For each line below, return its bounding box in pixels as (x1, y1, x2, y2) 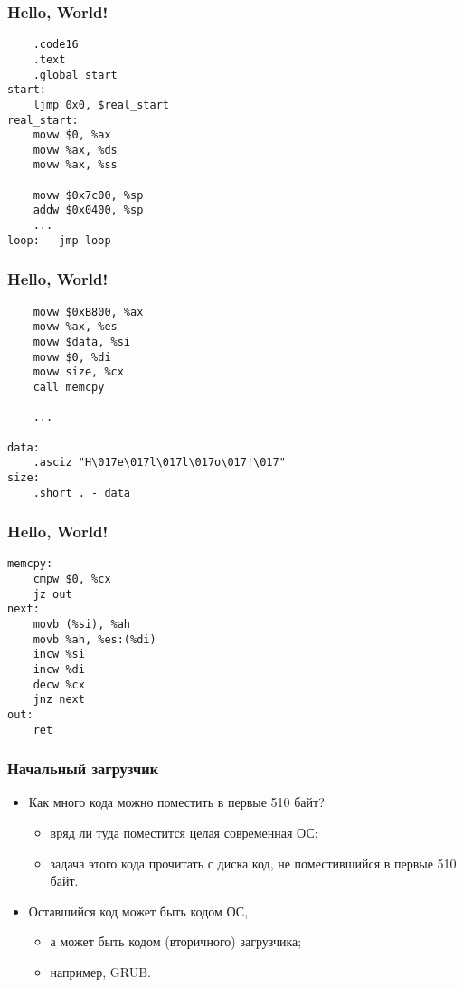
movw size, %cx (33, 365, 124, 379)
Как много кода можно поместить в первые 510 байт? (28, 792, 325, 811)
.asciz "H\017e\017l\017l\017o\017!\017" (33, 456, 286, 470)
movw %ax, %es (33, 320, 118, 334)
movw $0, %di (33, 350, 111, 364)
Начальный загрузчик (7, 757, 159, 780)
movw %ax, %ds (33, 143, 118, 157)
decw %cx (33, 678, 85, 691)
